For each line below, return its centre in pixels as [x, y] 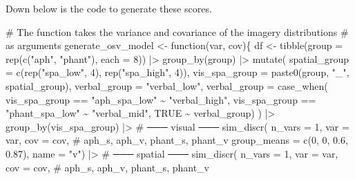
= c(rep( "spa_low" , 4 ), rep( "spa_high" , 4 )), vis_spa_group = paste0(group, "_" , [177, 72]
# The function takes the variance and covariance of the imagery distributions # [177, 31]
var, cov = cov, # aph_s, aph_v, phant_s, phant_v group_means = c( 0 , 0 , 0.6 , [177, 140]
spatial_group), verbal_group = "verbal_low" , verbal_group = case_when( [167, 85]
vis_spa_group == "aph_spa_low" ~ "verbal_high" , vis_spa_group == [161, 99]
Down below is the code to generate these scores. [109, 8]
